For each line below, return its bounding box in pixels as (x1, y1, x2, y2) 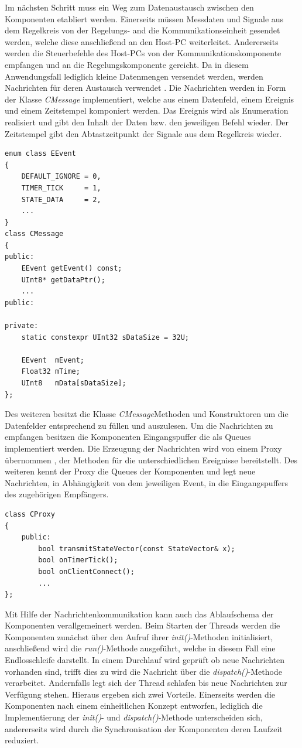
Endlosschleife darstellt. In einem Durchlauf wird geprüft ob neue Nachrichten (5, 654, 285, 666)
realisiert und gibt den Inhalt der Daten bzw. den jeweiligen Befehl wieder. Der (5, 115, 289, 128)
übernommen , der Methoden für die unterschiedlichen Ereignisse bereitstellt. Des (5, 453, 297, 466)
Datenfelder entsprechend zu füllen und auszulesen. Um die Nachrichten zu (5, 419, 273, 431)
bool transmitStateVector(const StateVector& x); (38, 544, 235, 553)
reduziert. (5, 734, 39, 746)
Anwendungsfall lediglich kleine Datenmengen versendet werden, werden (5, 70, 263, 82)
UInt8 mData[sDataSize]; (21, 379, 126, 387)
